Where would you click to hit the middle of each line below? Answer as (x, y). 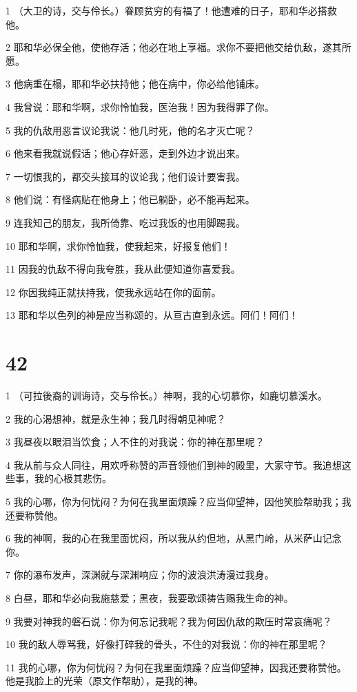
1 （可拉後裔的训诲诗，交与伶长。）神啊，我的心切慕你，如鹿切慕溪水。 (166, 396)
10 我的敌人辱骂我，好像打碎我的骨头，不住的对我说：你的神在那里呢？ (166, 644)
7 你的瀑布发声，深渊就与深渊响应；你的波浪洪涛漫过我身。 (140, 575)
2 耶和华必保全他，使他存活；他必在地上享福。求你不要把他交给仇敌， (164, 47)
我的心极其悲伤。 (73, 478)
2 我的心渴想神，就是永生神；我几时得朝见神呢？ (116, 418)
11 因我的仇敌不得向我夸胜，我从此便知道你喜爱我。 (123, 269)
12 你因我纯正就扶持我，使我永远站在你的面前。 (113, 292)
